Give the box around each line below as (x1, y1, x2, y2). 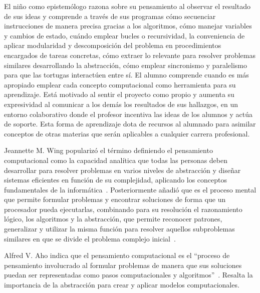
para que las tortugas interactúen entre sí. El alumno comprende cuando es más (4, 69, 249, 80)
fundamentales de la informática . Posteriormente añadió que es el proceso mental (4, 184, 256, 194)
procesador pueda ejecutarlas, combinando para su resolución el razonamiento (4, 203, 242, 214)
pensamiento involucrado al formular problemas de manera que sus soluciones (4, 259, 242, 270)
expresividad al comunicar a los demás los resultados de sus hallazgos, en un (4, 98, 238, 109)
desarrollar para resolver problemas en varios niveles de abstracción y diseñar (4, 164, 241, 175)
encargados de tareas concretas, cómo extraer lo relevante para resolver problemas (4, 49, 255, 60)
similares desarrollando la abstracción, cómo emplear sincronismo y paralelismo (4, 59, 247, 70)
